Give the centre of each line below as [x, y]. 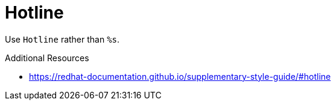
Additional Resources [47, 58]
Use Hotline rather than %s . [62, 39]
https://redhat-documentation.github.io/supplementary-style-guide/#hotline [180, 76]
